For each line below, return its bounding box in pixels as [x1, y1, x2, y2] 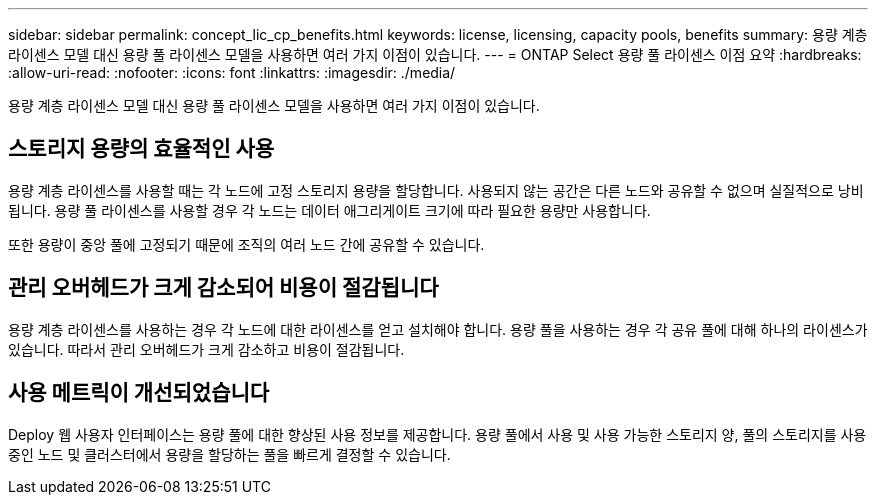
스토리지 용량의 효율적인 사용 [8, 136, 275, 162]
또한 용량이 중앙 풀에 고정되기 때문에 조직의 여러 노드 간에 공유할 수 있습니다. [8, 235, 485, 253]
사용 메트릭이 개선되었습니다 [8, 380, 270, 406]
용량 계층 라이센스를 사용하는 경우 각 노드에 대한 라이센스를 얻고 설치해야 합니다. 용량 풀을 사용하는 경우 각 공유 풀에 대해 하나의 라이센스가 [8, 320, 868, 338]
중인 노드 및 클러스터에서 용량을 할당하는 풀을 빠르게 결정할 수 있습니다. [8, 445, 451, 463]
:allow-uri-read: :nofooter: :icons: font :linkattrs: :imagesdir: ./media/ [8, 64, 456, 81]
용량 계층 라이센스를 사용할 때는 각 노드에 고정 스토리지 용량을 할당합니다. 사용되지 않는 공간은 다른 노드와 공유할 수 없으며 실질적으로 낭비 [8, 181, 864, 199]
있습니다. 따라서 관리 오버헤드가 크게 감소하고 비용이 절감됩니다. [8, 340, 405, 358]
